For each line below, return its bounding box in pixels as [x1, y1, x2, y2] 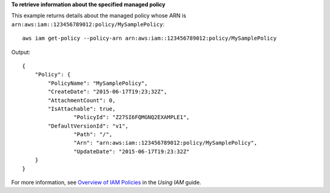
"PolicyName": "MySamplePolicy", [48, 79, 148, 87]
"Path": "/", [73, 131, 113, 138]
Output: [11, 48, 31, 56]
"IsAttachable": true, [48, 105, 116, 112]
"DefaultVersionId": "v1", [48, 122, 129, 129]
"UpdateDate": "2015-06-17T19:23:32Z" [73, 148, 190, 155]
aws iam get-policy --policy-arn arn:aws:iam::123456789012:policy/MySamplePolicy [22, 35, 277, 42]
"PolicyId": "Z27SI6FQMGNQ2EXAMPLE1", [73, 114, 190, 121]
